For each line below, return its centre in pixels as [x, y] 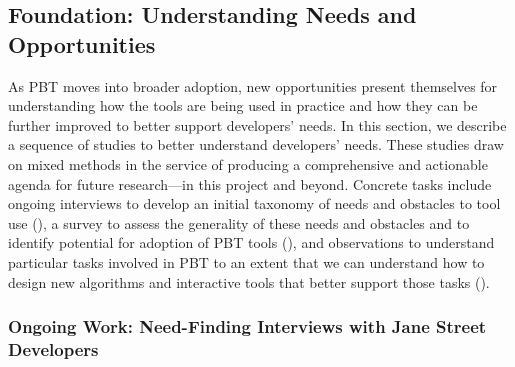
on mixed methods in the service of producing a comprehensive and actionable [248, 163]
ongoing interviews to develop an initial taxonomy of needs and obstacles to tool [254, 203]
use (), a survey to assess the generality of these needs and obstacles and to [239, 222]
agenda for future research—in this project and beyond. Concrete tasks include [250, 183]
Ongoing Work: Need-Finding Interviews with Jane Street [247, 326]
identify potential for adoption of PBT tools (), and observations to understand [251, 242]
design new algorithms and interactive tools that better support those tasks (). [249, 281]
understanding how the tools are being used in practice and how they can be [243, 105]
